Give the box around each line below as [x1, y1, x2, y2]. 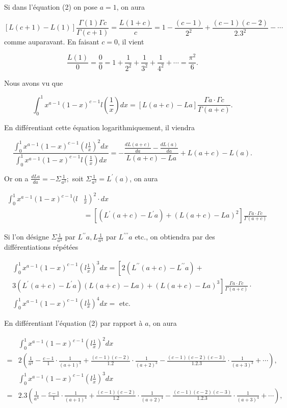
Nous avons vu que [4, 77, 63, 88]
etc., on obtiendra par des [135, 231, 215, 242]
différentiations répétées [4, 242, 79, 252]
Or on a [4, 173, 29, 183]
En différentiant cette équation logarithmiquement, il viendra [4, 122, 195, 132]
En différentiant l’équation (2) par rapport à [4, 318, 143, 328]
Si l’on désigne [4, 231, 49, 242]
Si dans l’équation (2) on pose [4, 2, 97, 12]
